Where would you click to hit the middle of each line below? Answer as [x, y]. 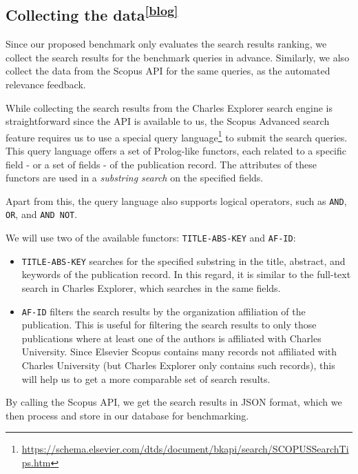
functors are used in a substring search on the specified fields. [135, 178]
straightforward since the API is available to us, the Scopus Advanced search [168, 121]
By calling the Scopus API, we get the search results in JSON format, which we [174, 402]
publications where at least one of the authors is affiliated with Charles [171, 338]
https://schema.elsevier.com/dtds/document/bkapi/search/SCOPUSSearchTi [185, 449]
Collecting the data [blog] [92, 13]
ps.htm [36, 463]
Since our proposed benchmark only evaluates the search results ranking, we [166, 44]
